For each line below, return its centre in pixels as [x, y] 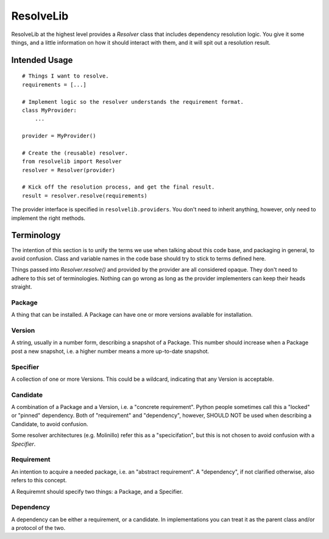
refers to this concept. [39, 480]
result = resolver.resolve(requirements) [85, 196]
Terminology [36, 235]
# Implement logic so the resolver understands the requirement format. [133, 102]
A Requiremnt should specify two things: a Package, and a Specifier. [97, 491]
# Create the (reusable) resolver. [75, 153]
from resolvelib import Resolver [72, 161]
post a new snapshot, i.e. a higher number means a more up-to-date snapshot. [110, 351]
